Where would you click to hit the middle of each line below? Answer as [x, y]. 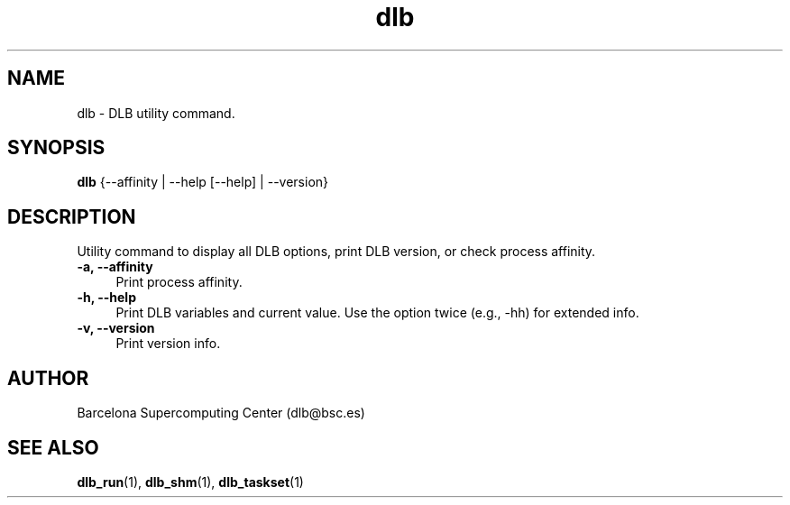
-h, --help [106, 298]
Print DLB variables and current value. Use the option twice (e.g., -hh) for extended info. [377, 313]
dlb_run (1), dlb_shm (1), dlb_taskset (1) [190, 482]
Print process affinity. [179, 282]
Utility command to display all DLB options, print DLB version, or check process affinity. [336, 252]
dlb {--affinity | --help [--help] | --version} [203, 182]
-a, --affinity [115, 267]
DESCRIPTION [72, 216]
